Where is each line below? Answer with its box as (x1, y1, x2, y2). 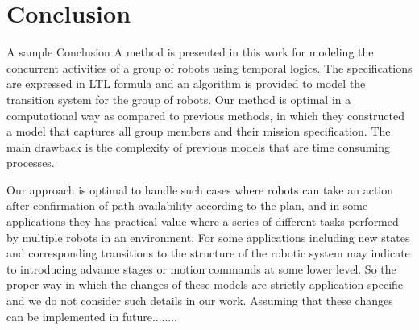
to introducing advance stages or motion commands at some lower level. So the (6, 260, 396, 277)
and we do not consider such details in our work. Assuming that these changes (6, 292, 393, 309)
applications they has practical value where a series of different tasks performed (6, 213, 399, 230)
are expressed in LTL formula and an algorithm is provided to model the (6, 75, 366, 92)
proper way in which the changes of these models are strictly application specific (6, 276, 404, 293)
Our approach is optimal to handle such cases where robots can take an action (6, 181, 394, 198)
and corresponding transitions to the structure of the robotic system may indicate (6, 244, 410, 261)
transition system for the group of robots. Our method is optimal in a (6, 90, 351, 107)
